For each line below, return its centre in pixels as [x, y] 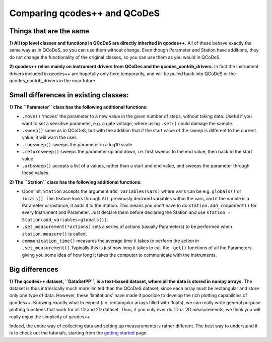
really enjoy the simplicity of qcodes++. [50, 317]
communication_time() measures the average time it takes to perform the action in [110, 241]
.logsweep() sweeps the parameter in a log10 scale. [78, 144]
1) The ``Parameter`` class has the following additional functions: [79, 107]
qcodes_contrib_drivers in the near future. [53, 81]
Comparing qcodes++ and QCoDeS [85, 13]
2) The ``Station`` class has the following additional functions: [76, 182]
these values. [36, 173]
